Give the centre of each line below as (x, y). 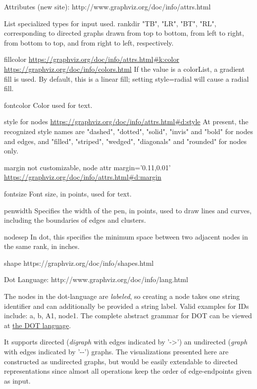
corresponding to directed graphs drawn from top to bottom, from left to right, (124, 33)
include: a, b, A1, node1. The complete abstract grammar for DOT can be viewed (128, 316)
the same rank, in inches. (42, 246)
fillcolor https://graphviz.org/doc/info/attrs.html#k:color (92, 59)
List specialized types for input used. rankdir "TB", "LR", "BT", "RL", (110, 23)
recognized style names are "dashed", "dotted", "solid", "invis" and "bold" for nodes (128, 131)
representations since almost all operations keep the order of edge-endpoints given (128, 371)
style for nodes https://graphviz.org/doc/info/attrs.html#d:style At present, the (126, 122)
